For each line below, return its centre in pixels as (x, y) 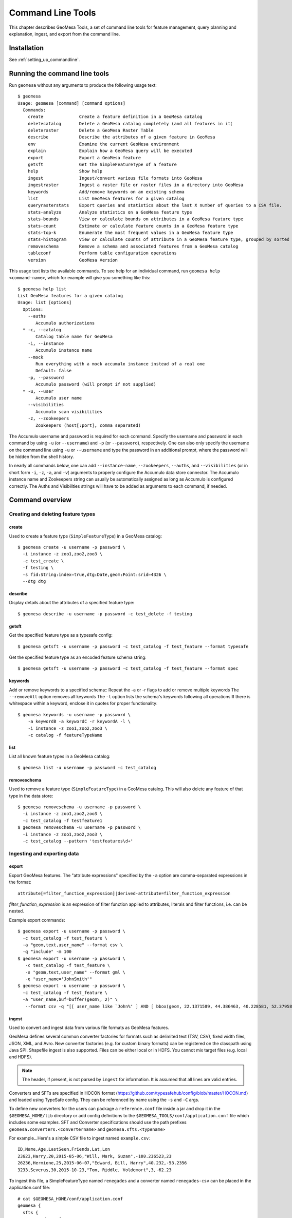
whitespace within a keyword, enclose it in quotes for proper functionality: (83, 704)
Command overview (40, 500)
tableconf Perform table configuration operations (102, 253)
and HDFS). (21, 1057)
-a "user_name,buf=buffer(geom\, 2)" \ (70, 999)
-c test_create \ (43, 561)
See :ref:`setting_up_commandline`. (45, 59)
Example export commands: (37, 920)
